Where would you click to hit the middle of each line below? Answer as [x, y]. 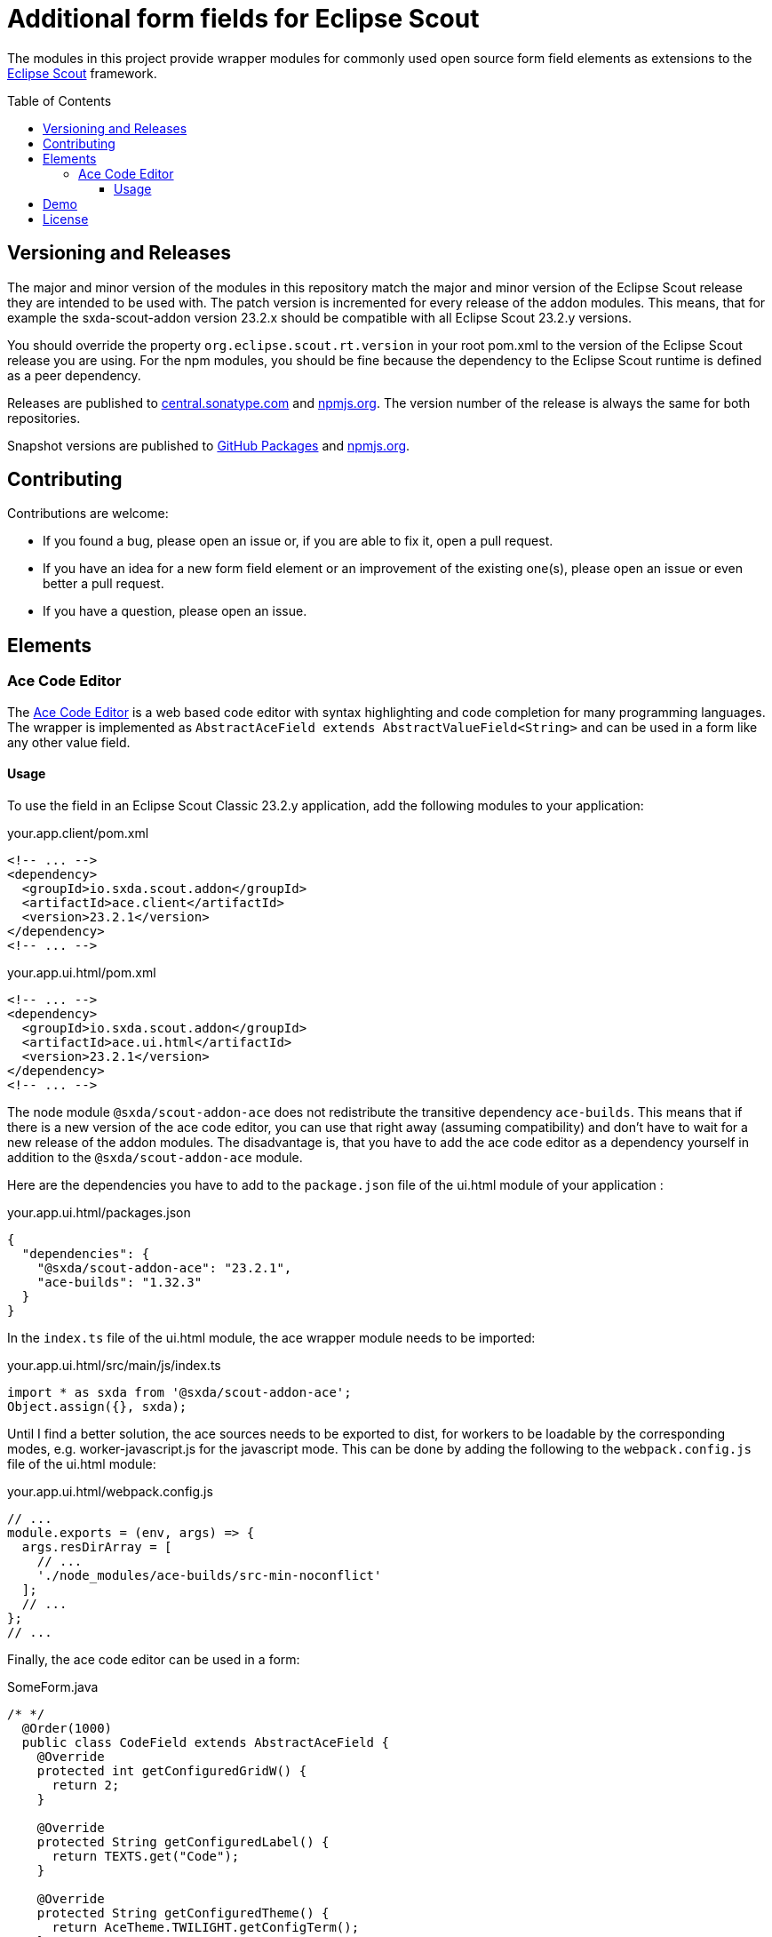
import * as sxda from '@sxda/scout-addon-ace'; [179, 1392]
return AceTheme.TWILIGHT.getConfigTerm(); [206, 1927]
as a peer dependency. [74, 375]
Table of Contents [60, 100]
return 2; [86, 1785]
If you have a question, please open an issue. [175, 611]
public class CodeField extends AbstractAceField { [205, 1742]
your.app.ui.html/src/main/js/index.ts [114, 1365]
